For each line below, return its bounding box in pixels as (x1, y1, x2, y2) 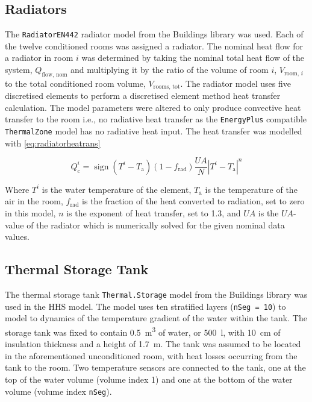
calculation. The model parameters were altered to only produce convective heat (5, 101, 301, 113)
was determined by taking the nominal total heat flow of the (81, 51, 305, 64)
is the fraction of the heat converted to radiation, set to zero (82, 195, 305, 207)
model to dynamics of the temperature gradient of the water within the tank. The (5, 312, 307, 324)
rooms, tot (153, 84, 180, 90)
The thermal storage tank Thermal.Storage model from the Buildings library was (5, 288, 308, 301)
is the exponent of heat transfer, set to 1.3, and (66, 207, 241, 219)
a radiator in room (5, 51, 73, 64)
